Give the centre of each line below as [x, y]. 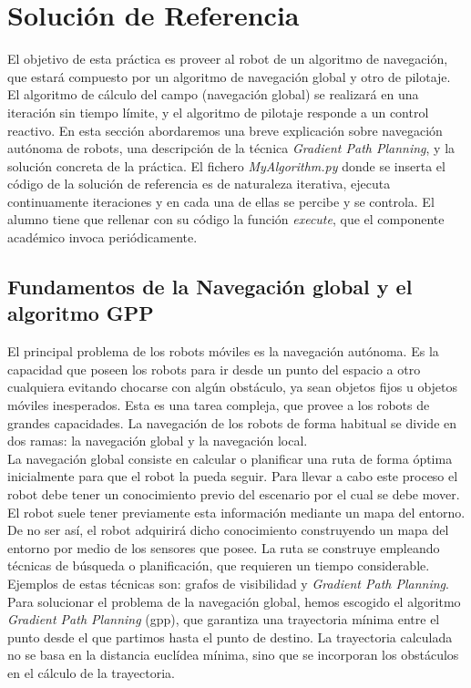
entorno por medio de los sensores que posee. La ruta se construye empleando [224, 547]
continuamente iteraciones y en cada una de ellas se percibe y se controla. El [221, 201]
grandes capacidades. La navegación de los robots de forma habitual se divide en [232, 422]
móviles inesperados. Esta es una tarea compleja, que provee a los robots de [219, 405]
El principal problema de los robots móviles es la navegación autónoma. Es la [223, 351]
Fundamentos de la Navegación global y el [210, 287]
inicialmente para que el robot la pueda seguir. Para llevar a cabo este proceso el [233, 476]
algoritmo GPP [81, 313]
